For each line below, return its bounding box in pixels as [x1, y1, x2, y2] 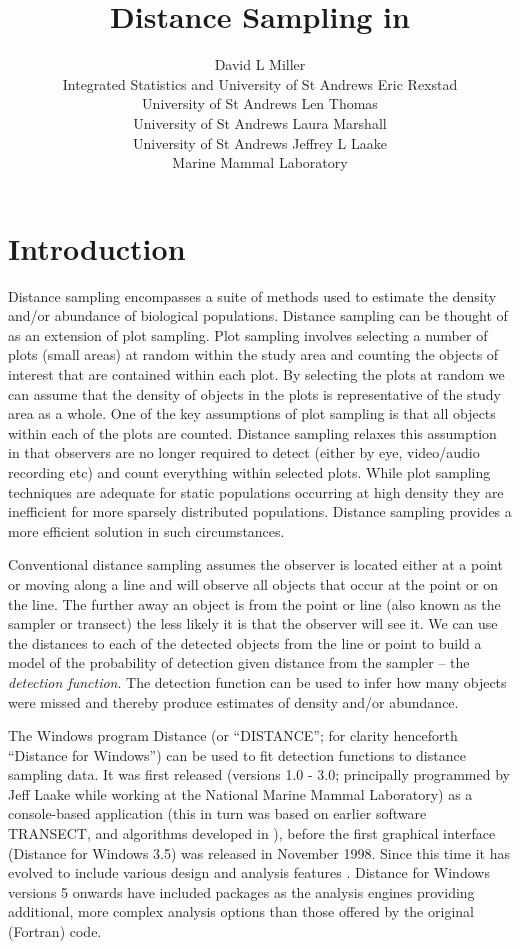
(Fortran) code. [8, 921, 102, 942]
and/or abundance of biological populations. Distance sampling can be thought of [8, 305, 508, 326]
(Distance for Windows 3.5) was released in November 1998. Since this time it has [8, 842, 510, 863]
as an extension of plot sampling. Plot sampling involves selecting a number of [8, 324, 488, 345]
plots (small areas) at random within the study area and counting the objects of [8, 344, 499, 365]
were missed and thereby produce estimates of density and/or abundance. [8, 691, 459, 712]
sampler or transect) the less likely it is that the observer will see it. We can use [8, 613, 498, 634]
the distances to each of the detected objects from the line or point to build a [8, 632, 482, 653]
